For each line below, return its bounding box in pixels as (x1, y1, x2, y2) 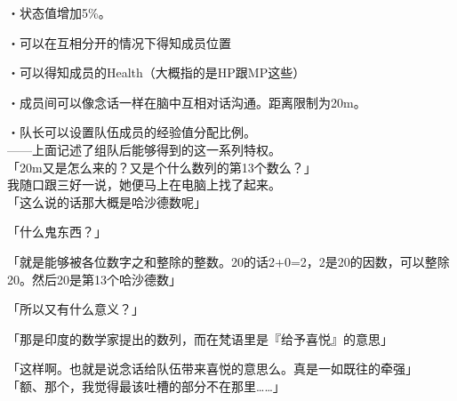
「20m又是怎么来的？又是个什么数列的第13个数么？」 (7, 157, 317, 176)
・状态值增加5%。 (7, 4, 111, 21)
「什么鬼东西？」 (7, 222, 107, 241)
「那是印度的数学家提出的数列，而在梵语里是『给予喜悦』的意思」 (7, 329, 393, 348)
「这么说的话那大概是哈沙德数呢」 (7, 192, 206, 211)
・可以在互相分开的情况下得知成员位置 (7, 33, 231, 52)
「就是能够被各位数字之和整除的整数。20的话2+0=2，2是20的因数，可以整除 (7, 252, 450, 270)
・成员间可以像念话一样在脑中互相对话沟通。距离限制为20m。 (7, 92, 366, 111)
